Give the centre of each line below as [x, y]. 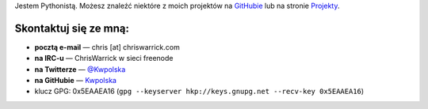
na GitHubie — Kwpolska [75, 81]
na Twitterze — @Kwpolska [80, 69]
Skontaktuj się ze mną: [72, 28]
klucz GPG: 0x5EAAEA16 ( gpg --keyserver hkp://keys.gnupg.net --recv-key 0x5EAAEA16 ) [199, 92]
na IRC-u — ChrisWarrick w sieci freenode [104, 58]
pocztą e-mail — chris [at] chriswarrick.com [107, 47]
